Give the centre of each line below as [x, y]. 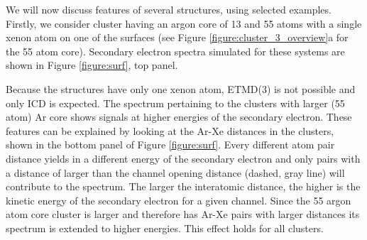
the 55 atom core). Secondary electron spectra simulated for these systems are [175, 51]
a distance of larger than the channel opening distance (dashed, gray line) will [175, 172]
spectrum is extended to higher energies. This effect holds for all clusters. [165, 228]
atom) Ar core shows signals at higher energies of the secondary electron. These [179, 117]
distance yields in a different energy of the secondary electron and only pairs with [183, 158]
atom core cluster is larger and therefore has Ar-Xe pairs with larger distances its [183, 214]
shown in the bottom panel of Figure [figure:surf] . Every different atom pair [170, 144]
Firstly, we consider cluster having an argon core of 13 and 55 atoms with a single [184, 23]
